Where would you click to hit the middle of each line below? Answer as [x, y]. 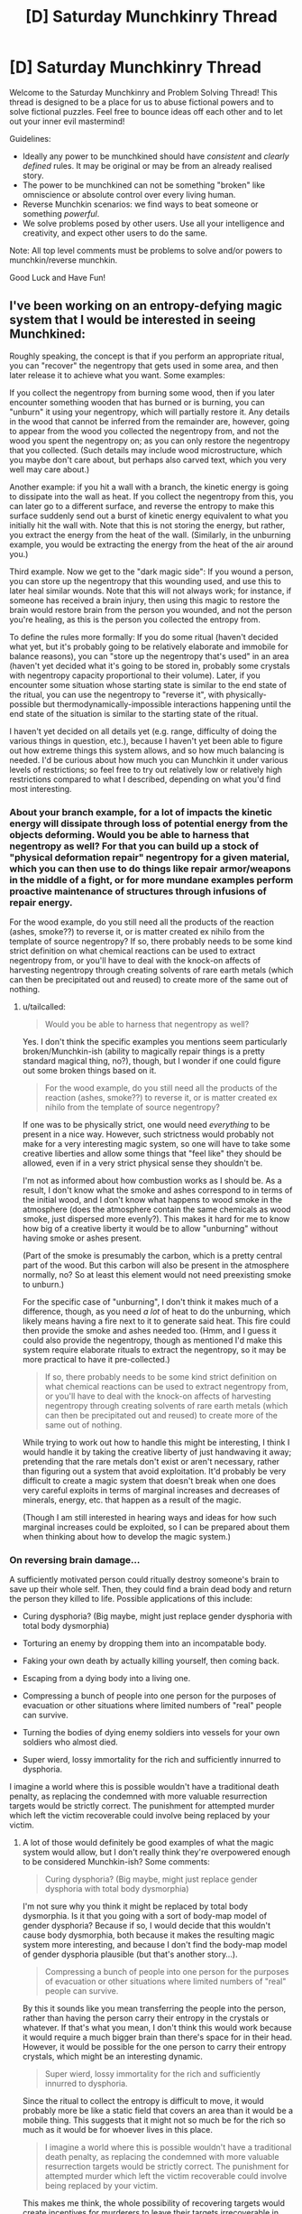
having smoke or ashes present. [82, 1238]
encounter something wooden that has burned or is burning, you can [137, 402]
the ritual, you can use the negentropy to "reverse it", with [117, 694]
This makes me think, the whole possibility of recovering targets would [154, 2203]
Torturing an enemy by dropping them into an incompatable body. [145, 1643]
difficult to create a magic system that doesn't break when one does [149, 1481]
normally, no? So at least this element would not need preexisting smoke [157, 1275]
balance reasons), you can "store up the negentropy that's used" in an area [149, 656]
